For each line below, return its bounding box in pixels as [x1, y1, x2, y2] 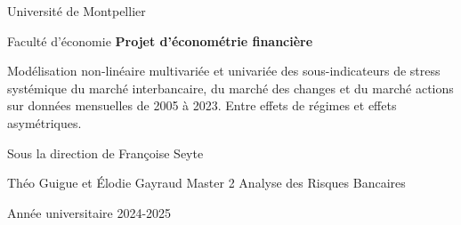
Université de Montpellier [7, 2, 146, 20]
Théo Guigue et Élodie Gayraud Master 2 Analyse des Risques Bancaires [7, 173, 406, 192]
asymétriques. [7, 113, 82, 132]
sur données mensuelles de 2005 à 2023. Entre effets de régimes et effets [7, 96, 397, 115]
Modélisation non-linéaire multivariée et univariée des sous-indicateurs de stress [7, 61, 441, 80]
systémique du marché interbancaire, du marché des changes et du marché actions [7, 78, 454, 97]
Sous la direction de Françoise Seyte [7, 143, 204, 162]
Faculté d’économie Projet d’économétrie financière [7, 31, 313, 50]
